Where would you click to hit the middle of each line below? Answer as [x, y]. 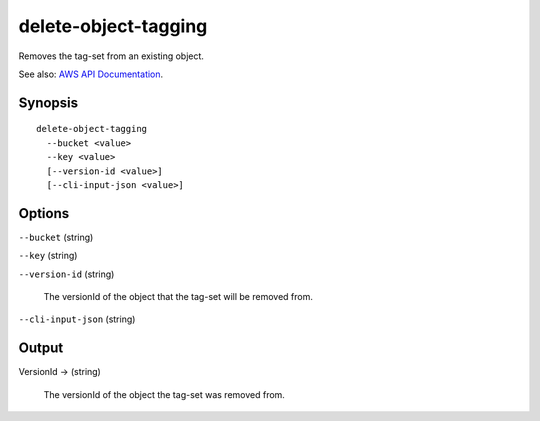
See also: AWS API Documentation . [91, 74]
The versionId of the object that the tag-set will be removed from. [178, 296]
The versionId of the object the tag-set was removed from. [164, 394]
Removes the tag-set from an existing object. [111, 56]
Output [41, 348]
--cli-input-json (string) [77, 319]
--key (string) [48, 256]
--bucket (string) [56, 237]
